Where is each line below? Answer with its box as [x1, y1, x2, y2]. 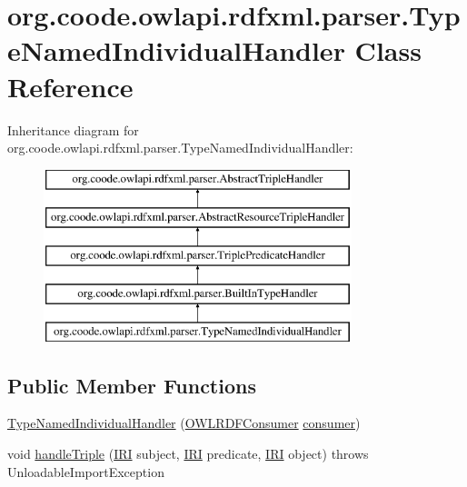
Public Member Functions [7, 371, 256, 399]
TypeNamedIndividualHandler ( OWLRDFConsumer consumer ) [7, 413, 361, 432]
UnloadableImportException [7, 462, 164, 481]
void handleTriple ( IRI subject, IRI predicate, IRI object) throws [7, 444, 369, 463]
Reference [7, 67, 134, 104]
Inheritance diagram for [7, 120, 139, 139]
